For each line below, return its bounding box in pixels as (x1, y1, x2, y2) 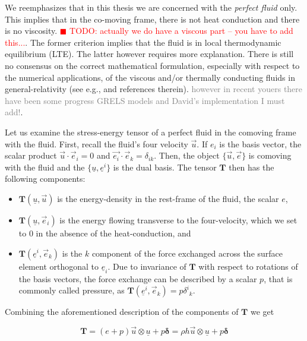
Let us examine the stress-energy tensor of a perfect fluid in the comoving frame (5, 125, 296, 138)
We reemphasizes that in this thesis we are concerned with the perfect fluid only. (5, 1, 297, 13)
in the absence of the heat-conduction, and (36, 226, 191, 239)
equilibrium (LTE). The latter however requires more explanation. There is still (5, 48, 294, 60)
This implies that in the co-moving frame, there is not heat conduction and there (5, 12, 300, 25)
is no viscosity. (5, 24, 58, 37)
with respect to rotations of (198, 260, 298, 272)
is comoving (248, 149, 292, 162)
